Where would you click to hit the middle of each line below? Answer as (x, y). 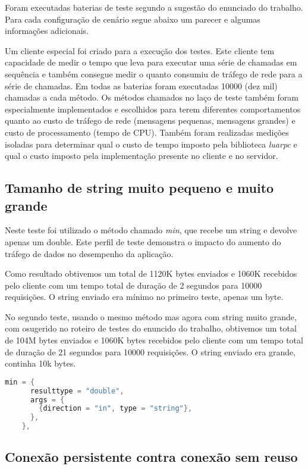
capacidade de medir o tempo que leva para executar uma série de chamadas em (151, 62)
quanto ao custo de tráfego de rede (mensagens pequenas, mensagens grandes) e (150, 121)
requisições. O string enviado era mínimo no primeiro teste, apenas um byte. (144, 297)
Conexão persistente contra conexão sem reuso (151, 457)
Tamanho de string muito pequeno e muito (139, 188)
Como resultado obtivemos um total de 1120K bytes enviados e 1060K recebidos (151, 273)
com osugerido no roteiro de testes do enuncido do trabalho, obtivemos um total (151, 328)
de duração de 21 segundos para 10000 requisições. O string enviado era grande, (150, 351)
